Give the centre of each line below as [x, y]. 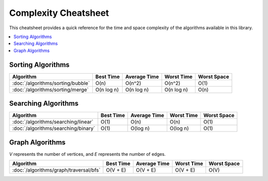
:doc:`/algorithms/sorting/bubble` [51, 83]
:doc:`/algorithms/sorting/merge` [50, 90]
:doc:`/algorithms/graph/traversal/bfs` [56, 170]
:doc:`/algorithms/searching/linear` [53, 122]
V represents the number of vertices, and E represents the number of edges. [87, 154]
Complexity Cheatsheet [59, 13]
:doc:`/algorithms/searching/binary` [54, 129]
